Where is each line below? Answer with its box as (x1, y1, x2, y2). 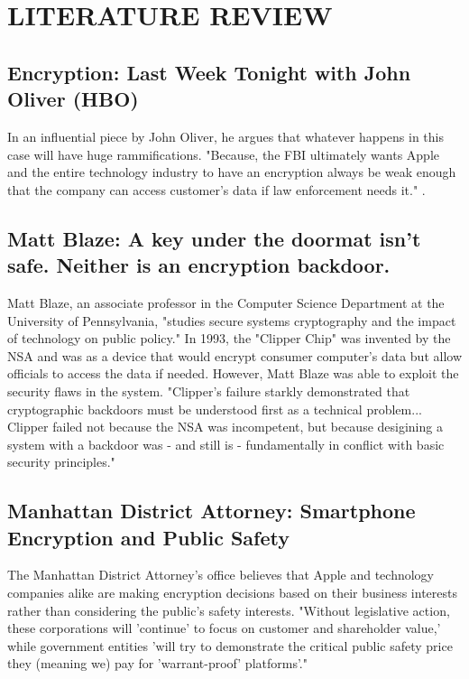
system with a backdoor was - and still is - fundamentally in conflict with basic (7, 434, 445, 453)
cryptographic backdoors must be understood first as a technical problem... (7, 399, 422, 418)
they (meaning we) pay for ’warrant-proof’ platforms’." (7, 654, 308, 673)
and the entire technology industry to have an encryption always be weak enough (7, 163, 456, 181)
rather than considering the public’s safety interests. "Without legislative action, (7, 600, 450, 619)
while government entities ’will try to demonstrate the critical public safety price (7, 636, 453, 655)
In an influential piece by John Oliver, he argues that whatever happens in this (7, 126, 444, 145)
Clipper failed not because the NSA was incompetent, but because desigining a (7, 417, 443, 436)
